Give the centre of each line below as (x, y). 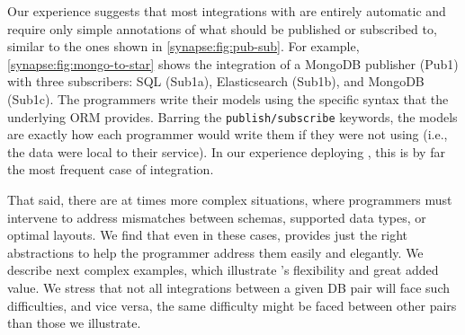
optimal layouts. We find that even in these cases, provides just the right (208, 235)
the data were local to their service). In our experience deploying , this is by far (226, 151)
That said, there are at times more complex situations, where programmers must (230, 199)
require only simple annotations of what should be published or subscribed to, (222, 28)
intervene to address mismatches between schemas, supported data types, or (217, 217)
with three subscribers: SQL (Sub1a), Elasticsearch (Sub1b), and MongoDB (216, 81)
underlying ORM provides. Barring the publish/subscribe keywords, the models (232, 116)
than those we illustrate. (74, 323)
